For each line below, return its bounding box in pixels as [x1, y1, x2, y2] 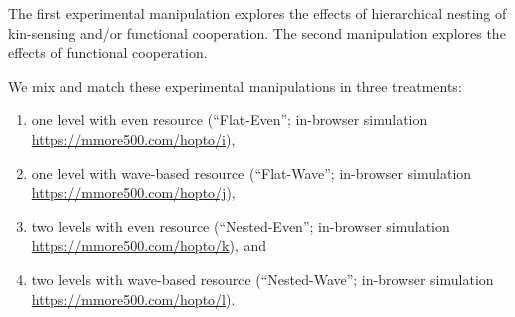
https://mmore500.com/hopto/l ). [31, 288, 236, 309]
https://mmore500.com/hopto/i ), [31, 128, 236, 149]
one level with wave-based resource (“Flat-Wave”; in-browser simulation [31, 162, 472, 183]
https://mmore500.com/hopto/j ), [31, 182, 236, 203]
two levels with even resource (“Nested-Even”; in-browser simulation [31, 215, 450, 236]
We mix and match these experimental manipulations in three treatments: [8, 75, 462, 96]
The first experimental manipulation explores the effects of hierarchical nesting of [8, 3, 507, 23]
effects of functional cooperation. [8, 42, 208, 63]
